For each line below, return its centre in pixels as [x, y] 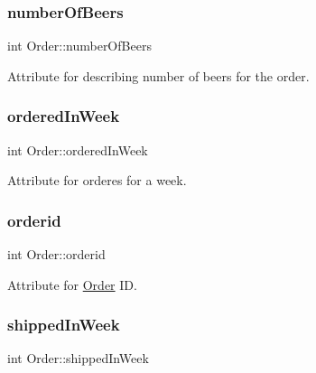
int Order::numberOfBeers [79, 46]
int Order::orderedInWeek [78, 149]
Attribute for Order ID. [72, 284]
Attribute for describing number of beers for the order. [158, 75]
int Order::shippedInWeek [78, 358]
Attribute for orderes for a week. [97, 180]
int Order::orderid [56, 254]
